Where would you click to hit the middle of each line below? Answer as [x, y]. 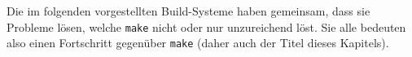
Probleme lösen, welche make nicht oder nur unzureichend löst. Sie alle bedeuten [206, 26]
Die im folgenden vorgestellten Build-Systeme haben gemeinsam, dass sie [188, 11]
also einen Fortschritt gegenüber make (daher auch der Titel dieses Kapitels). [198, 43]
